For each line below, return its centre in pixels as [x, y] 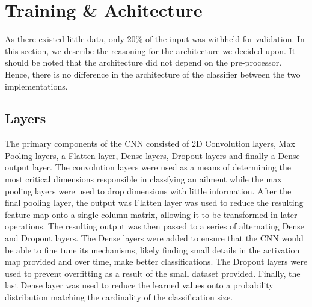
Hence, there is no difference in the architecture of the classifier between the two [153, 74]
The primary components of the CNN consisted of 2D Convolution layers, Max [150, 144]
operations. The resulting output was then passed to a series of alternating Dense [154, 226]
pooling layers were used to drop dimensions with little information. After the [148, 191]
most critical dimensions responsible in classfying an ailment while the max [143, 179]
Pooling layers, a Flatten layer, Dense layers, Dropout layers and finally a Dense [152, 155]
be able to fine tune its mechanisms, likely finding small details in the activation [152, 250]
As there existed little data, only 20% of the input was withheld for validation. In [155, 39]
